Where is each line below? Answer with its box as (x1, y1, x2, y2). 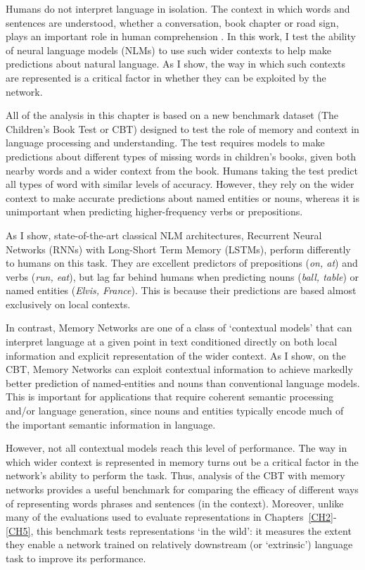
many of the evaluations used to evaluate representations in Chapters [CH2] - (6, 509, 337, 524)
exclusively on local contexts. (6, 296, 131, 311)
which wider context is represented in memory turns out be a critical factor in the (6, 454, 359, 469)
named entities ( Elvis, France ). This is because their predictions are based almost (6, 283, 357, 298)
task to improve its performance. (6, 550, 146, 565)
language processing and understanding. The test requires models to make (6, 135, 325, 150)
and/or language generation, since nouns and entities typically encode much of (6, 403, 344, 418)
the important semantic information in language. (6, 417, 216, 431)
